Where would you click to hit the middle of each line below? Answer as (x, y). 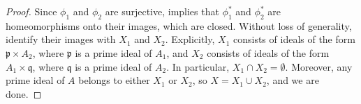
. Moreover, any (319, 66)
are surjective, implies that (162, 11)
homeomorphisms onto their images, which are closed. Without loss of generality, (179, 25)
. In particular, (198, 66)
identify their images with (61, 39)
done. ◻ (24, 93)
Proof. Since (31, 11)
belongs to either (114, 80)
